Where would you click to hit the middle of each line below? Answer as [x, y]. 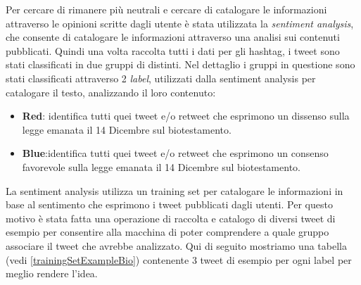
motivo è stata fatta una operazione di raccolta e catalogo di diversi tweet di [171, 218]
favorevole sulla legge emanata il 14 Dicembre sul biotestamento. [161, 166]
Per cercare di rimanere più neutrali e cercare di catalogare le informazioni [166, 9]
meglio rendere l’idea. [52, 273]
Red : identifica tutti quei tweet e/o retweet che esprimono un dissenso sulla [186, 116]
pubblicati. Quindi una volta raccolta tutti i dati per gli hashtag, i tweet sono [173, 50]
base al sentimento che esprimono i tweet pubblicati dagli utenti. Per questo [169, 204]
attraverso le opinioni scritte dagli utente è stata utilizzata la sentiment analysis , [180, 23]
